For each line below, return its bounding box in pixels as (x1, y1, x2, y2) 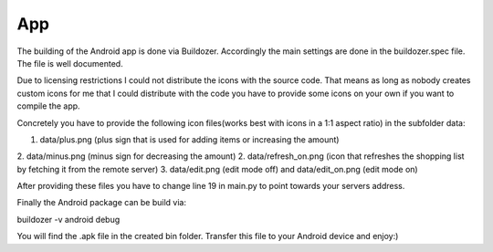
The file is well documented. (16, 58, 123, 68)
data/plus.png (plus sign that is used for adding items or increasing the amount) (39, 133, 340, 145)
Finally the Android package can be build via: (16, 197, 187, 208)
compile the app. (16, 100, 81, 111)
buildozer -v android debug (16, 214, 121, 225)
